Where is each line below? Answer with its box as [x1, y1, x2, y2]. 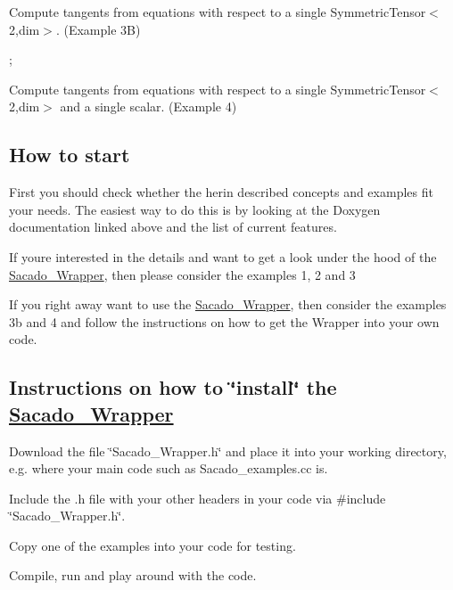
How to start [9, 141, 130, 168]
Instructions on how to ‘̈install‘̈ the [9, 373, 337, 401]
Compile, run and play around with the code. [9, 566, 257, 585]
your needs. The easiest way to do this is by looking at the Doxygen [9, 200, 381, 218]
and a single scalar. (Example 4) [60, 97, 237, 116]
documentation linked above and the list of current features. [9, 217, 337, 236]
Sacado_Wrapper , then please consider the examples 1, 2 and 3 [9, 265, 356, 283]
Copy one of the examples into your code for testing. [9, 536, 296, 554]
